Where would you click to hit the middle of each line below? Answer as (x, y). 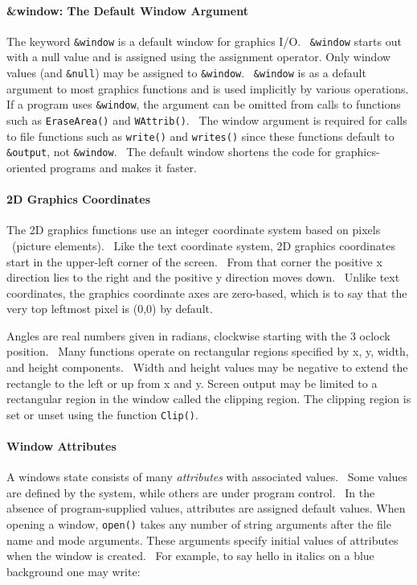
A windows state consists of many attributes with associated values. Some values (207, 477)
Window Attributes (61, 446)
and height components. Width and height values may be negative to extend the (207, 367)
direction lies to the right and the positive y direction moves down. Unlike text (203, 277)
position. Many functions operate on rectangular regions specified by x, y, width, (208, 351)
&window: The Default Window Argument (127, 10)
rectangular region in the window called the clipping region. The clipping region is (209, 399)
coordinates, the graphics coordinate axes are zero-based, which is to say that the (207, 292)
